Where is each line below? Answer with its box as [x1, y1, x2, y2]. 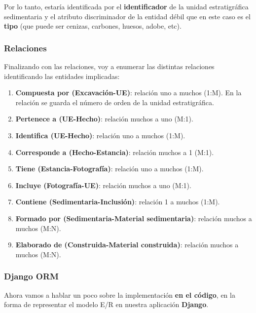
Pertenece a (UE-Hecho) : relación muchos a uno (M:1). [15, 114, 193, 124]
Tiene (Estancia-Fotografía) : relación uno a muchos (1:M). [15, 163, 204, 174]
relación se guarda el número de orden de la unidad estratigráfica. [15, 97, 214, 107]
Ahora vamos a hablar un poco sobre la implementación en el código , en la [4, 289, 235, 300]
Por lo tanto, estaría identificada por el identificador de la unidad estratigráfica [4, 1, 249, 11]
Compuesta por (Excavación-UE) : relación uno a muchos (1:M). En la [15, 87, 242, 98]
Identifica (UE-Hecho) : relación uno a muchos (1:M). [15, 130, 185, 140]
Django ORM [4, 270, 59, 282]
